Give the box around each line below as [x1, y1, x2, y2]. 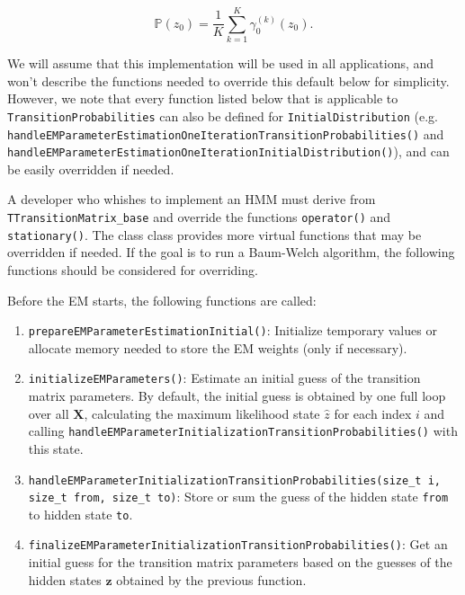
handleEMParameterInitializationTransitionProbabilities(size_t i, [28, 474, 441, 487]
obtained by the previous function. [116, 570, 307, 589]
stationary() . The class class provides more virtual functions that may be [7, 225, 422, 244]
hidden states [28, 570, 102, 589]
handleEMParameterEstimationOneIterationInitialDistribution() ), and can [7, 142, 450, 161]
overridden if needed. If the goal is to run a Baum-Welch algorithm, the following [7, 243, 455, 262]
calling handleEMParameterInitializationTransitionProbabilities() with [28, 422, 458, 440]
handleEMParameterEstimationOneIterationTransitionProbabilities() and [7, 124, 444, 143]
